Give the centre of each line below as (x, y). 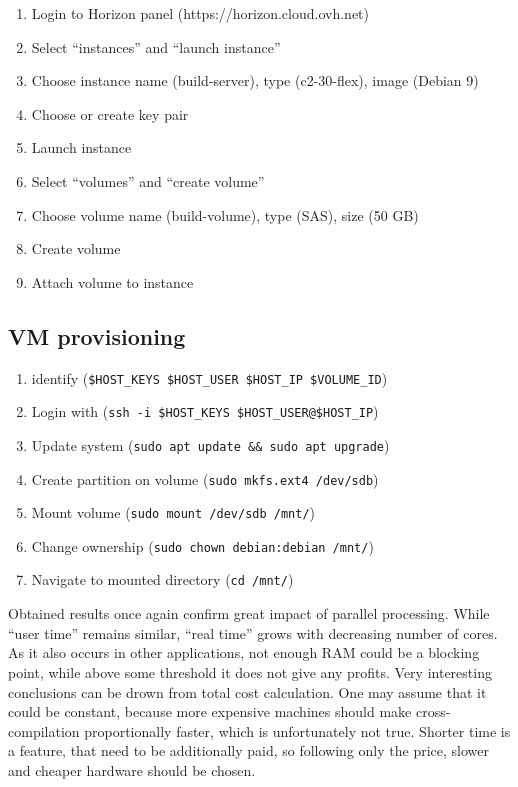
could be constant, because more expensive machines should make (210, 711)
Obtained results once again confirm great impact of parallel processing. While (249, 613)
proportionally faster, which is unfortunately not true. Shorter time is (297, 730)
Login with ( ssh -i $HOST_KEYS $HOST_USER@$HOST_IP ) (205, 411)
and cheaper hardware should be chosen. (132, 769)
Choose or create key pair (110, 113)
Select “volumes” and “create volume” (148, 180)
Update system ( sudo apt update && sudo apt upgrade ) (210, 444)
